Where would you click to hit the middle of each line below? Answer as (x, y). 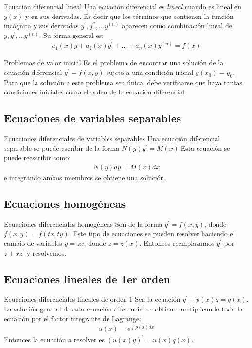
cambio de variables (33, 243)
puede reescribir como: (37, 157)
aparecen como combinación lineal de (177, 26)
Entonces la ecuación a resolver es (54, 339)
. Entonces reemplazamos (177, 243)
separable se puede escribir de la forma (62, 148)
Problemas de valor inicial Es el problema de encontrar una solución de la (114, 63)
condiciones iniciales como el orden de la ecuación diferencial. (95, 92)
